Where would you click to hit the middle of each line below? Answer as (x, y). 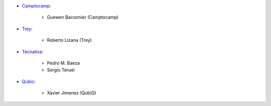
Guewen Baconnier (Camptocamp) (83, 17)
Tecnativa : (33, 51)
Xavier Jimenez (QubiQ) (72, 93)
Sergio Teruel (61, 70)
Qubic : (29, 81)
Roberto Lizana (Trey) (70, 40)
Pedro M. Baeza (63, 63)
